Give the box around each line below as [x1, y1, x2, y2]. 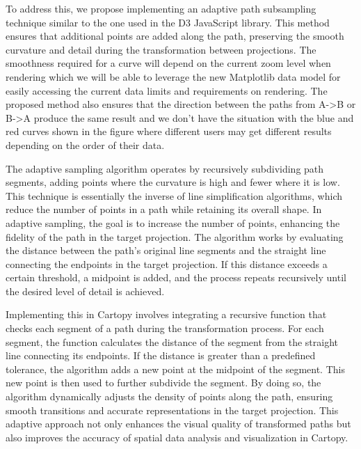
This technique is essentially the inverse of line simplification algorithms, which [6, 188, 342, 203]
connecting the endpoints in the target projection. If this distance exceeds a [6, 256, 328, 271]
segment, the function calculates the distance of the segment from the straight [6, 334, 338, 349]
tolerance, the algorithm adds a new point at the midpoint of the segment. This [6, 361, 345, 376]
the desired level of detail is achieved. [6, 283, 165, 298]
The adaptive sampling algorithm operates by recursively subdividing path [6, 161, 324, 175]
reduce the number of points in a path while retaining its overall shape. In [6, 202, 322, 216]
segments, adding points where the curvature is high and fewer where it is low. [6, 175, 340, 189]
